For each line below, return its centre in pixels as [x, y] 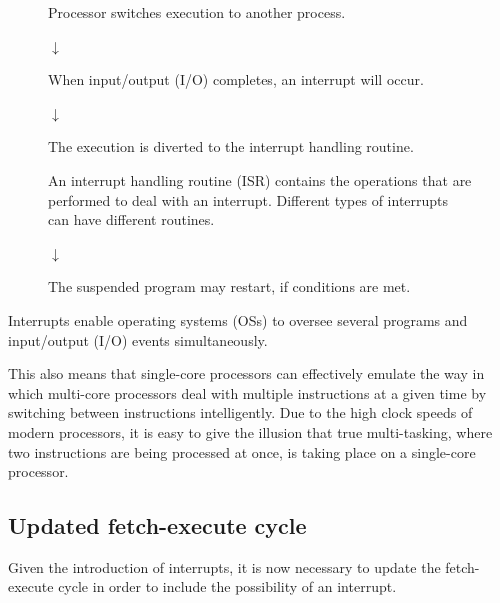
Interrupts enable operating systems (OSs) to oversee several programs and [238, 319]
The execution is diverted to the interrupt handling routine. [231, 146]
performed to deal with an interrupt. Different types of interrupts [248, 199]
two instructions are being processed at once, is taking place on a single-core [242, 451]
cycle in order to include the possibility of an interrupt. [227, 586]
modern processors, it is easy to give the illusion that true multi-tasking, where [250, 431]
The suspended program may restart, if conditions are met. [229, 286]
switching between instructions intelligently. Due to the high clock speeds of [240, 412]
